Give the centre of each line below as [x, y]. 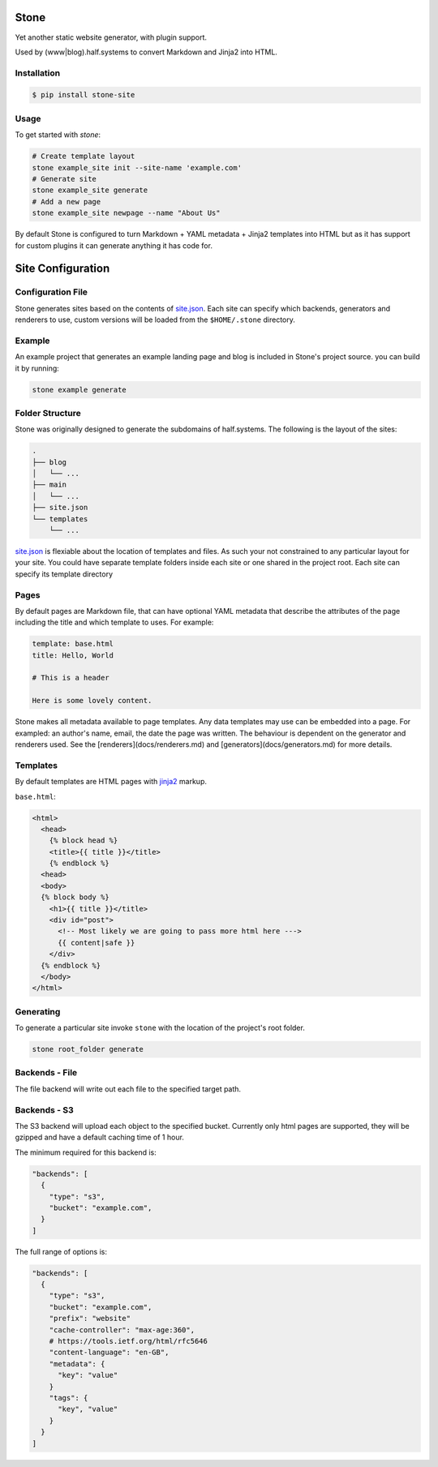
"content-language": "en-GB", [109, 1353]
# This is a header [71, 678]
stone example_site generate [90, 190]
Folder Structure [48, 413]
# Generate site [64, 179]
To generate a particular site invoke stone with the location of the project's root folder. [160, 1028]
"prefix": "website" [90, 1319]
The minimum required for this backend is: [86, 1152]
